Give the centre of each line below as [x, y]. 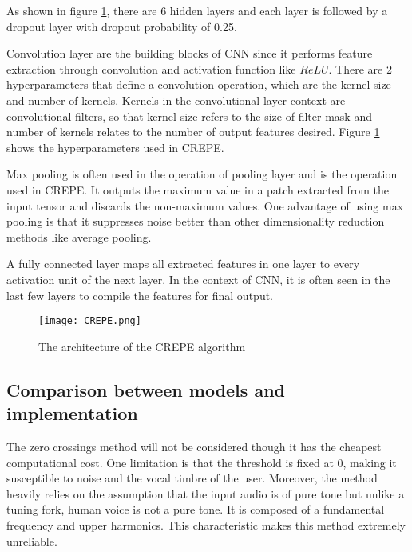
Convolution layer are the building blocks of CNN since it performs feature [190, 53]
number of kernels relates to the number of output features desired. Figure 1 [193, 132]
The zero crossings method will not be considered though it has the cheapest [194, 446]
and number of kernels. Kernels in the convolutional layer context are [176, 100]
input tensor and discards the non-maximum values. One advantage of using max [205, 205]
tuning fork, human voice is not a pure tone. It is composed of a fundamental [196, 509]
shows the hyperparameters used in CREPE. [115, 147]
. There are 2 [360, 68]
